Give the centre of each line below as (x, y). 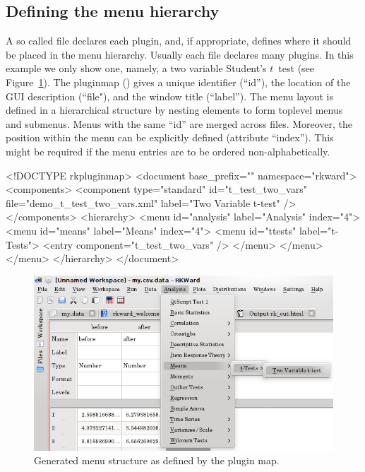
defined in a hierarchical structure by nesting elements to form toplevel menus (174, 110)
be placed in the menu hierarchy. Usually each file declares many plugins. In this (180, 54)
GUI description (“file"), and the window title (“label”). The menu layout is (170, 96)
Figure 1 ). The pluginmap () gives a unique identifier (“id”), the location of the (178, 82)
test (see (297, 68)
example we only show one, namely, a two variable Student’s (136, 68)
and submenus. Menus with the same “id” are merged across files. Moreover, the (179, 123)
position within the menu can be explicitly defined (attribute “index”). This (170, 137)
